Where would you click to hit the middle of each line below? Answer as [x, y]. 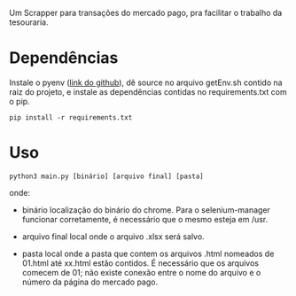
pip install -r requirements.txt [71, 117]
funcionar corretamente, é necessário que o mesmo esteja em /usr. [145, 219]
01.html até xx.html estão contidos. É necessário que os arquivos [140, 263]
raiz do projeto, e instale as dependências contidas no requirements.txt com [148, 91]
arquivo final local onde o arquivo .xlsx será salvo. [113, 236]
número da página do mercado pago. [90, 282]
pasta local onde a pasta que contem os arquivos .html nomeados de [148, 253]
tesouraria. [29, 22]
